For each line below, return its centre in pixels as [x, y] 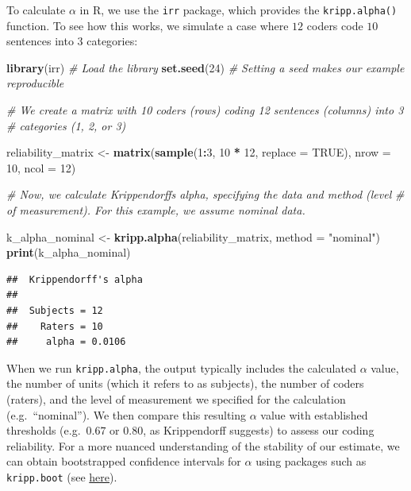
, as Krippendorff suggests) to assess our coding [259, 430]
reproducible [35, 83]
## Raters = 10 [55, 326]
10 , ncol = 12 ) [41, 167]
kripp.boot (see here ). [62, 476]
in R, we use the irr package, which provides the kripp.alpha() [238, 10]
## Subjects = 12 [55, 310]
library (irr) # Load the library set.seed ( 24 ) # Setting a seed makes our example [205, 67]
